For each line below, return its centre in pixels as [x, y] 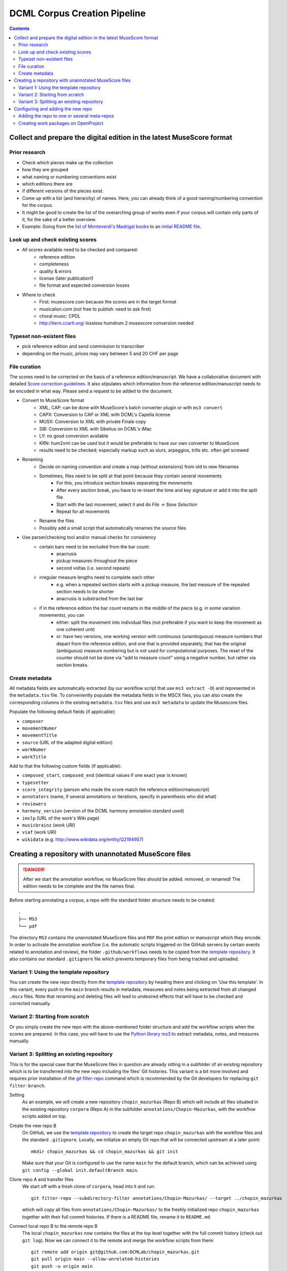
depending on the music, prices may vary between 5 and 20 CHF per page [100, 353]
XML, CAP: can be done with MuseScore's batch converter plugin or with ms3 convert [131, 407]
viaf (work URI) [39, 832]
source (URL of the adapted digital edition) [67, 742]
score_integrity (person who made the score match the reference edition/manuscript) [116, 790]
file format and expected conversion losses [84, 285]
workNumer [34, 750]
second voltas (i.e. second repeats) [93, 568]
